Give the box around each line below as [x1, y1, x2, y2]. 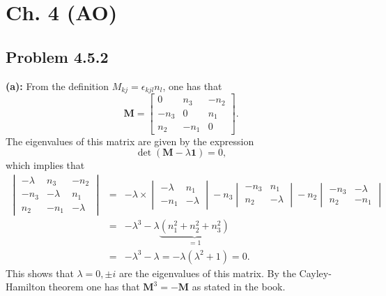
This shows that [6, 265, 74, 280]
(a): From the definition [6, 78, 109, 93]
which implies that [6, 158, 85, 172]
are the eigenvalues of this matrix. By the [118, 265, 296, 280]
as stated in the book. [192, 279, 286, 294]
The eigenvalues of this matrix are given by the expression [6, 133, 254, 148]
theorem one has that [48, 279, 140, 294]
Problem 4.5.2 [6, 45, 109, 67]
